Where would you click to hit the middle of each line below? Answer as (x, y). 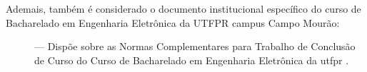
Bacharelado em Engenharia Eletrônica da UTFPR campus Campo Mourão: (173, 22)
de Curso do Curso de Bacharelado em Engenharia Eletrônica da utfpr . (192, 60)
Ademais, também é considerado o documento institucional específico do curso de (183, 8)
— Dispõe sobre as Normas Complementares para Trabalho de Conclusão (195, 46)
